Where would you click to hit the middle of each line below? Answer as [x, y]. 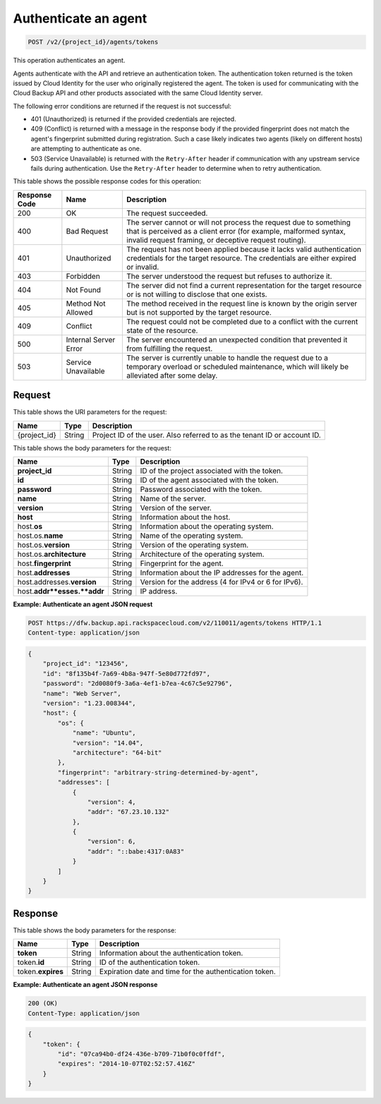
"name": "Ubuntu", [104, 733]
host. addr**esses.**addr [61, 592]
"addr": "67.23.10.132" [128, 812]
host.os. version [44, 545]
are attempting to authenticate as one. [86, 149]
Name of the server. [173, 499]
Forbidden [83, 276]
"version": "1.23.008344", [90, 703]
